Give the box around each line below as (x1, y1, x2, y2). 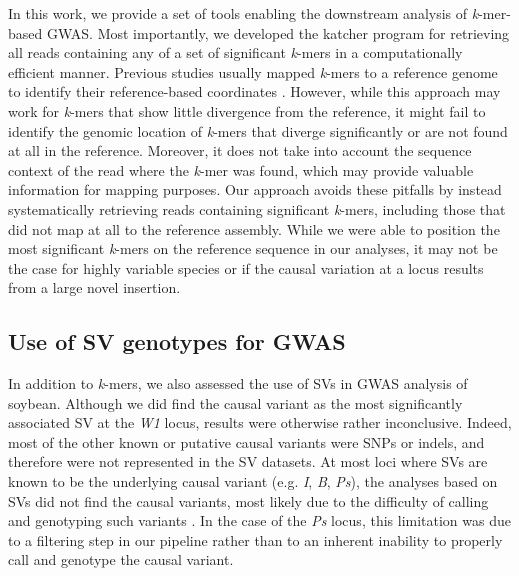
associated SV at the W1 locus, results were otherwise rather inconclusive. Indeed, (8, 412, 512, 433)
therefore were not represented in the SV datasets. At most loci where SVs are (8, 451, 488, 472)
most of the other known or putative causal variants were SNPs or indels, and (8, 431, 485, 452)
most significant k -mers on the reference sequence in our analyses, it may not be (8, 238, 498, 259)
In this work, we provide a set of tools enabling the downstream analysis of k (8, 3, 479, 23)
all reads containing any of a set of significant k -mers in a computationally (8, 42, 463, 63)
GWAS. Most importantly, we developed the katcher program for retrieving (46, 22, 510, 43)
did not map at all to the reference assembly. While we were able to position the (8, 218, 500, 239)
